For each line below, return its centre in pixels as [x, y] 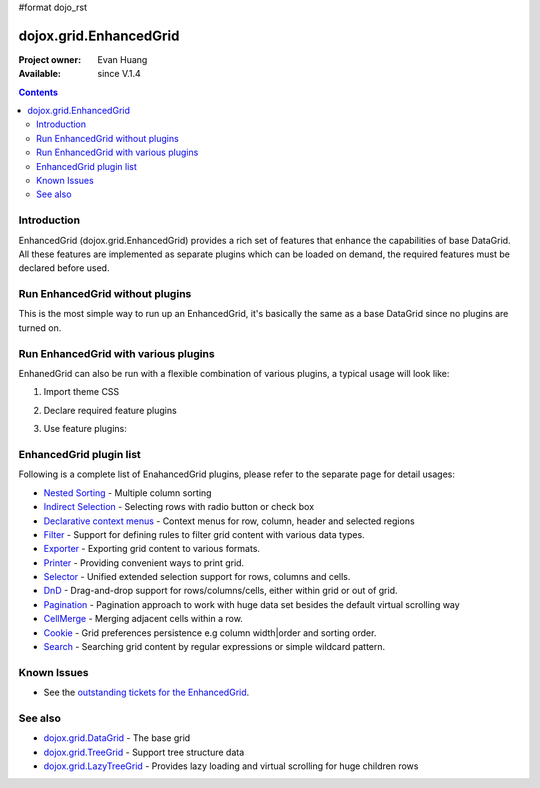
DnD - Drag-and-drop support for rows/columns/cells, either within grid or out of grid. [220, 591]
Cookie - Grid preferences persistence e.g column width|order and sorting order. [210, 632]
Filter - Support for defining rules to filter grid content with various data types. [204, 534]
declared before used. [64, 268]
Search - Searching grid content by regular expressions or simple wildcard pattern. [214, 647]
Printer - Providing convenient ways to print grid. [144, 562]
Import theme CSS [81, 392]
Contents [38, 92]
